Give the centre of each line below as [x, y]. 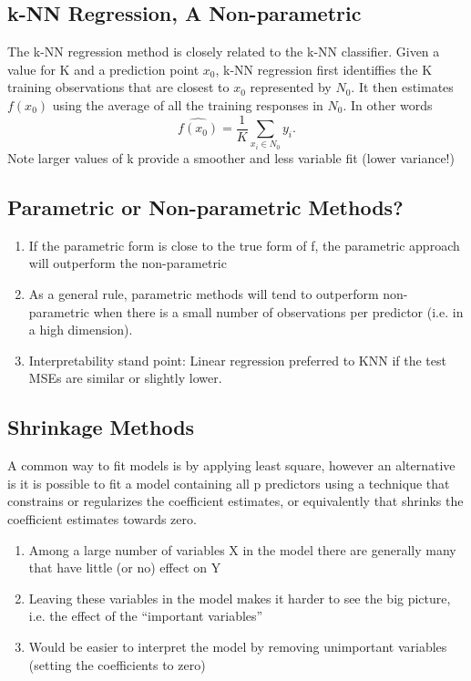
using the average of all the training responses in [188, 104]
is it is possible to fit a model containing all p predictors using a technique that [229, 483]
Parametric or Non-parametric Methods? [205, 207]
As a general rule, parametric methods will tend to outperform [204, 294]
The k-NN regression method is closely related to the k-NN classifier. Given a [224, 52]
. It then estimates [402, 87]
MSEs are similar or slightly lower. [125, 378]
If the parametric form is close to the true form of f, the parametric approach [244, 245]
